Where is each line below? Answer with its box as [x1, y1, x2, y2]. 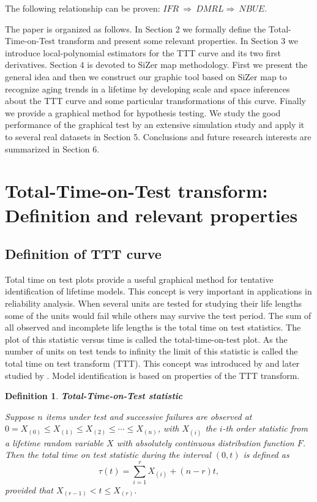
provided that [5, 483, 53, 496]
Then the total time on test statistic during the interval [5, 448, 211, 461]
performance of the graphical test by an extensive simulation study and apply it [5, 118, 305, 131]
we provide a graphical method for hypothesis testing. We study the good [5, 106, 281, 119]
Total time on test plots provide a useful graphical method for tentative [5, 272, 274, 285]
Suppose [5, 410, 35, 422]
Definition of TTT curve [5, 244, 162, 263]
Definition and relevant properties [5, 202, 298, 227]
